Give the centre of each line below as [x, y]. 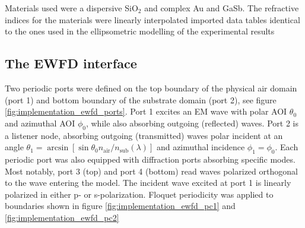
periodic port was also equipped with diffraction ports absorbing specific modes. [150, 159]
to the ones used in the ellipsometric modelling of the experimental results [140, 31]
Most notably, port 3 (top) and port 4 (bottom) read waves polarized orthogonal [151, 171]
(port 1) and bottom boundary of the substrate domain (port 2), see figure [141, 99]
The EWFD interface [71, 63]
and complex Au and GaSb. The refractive [222, 8]
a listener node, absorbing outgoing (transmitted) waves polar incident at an [144, 135]
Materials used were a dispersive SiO [72, 8]
